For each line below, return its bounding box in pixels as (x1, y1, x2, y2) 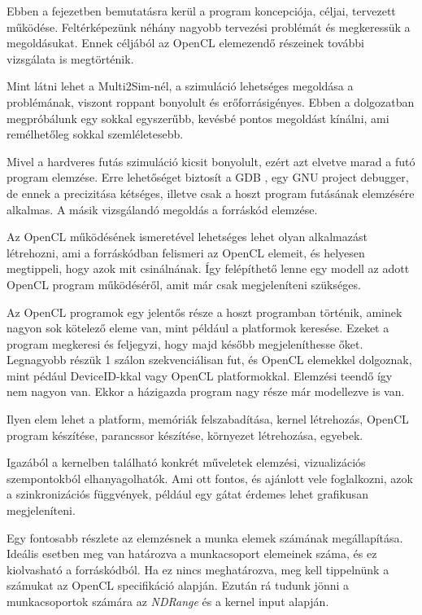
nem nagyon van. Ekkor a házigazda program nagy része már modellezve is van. (7, 383, 405, 400)
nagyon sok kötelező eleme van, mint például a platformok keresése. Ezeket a (7, 319, 389, 336)
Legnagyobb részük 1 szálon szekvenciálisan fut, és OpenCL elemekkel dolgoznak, (7, 351, 412, 368)
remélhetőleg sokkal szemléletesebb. (7, 125, 184, 143)
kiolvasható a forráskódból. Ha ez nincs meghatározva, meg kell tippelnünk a (7, 560, 389, 578)
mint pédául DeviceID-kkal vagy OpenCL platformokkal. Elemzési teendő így (7, 367, 393, 384)
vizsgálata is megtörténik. (7, 50, 134, 67)
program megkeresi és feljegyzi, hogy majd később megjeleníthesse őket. (7, 335, 363, 352)
